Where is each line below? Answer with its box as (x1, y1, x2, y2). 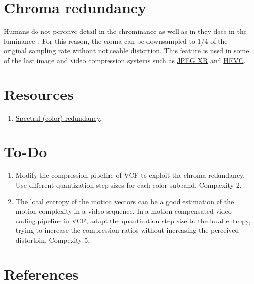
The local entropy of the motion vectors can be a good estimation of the (15, 196, 234, 206)
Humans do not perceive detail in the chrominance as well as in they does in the (4, 26, 247, 36)
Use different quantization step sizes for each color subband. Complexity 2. (15, 179, 242, 189)
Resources (4, 84, 73, 104)
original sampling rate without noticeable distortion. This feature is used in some (4, 45, 249, 56)
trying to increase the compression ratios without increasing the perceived (15, 225, 239, 235)
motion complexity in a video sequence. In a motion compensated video (15, 206, 232, 216)
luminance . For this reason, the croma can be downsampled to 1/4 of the (4, 35, 228, 46)
